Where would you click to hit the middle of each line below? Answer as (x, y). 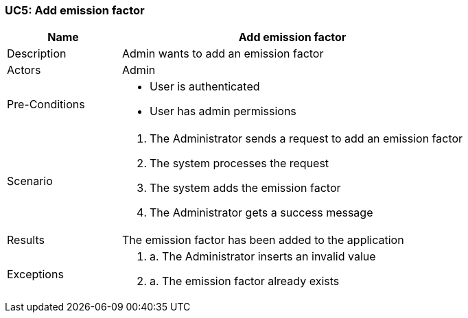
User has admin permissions (223, 111)
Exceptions (35, 274)
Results (26, 240)
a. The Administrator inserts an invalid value (263, 257)
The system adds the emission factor (245, 188)
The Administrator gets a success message (261, 213)
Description (37, 54)
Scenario (30, 181)
